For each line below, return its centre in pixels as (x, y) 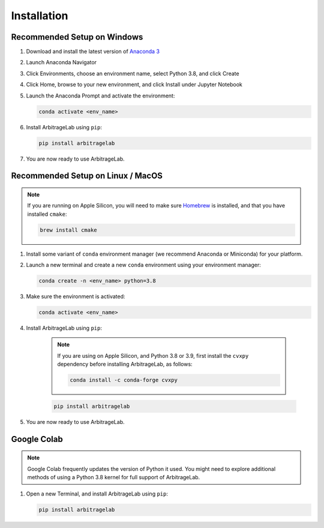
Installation (40, 16)
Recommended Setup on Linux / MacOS (87, 176)
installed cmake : (47, 214)
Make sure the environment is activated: (76, 296)
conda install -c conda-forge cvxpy (124, 380)
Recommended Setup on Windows (77, 37)
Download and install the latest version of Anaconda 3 (93, 52)
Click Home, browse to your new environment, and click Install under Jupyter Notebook (134, 85)
